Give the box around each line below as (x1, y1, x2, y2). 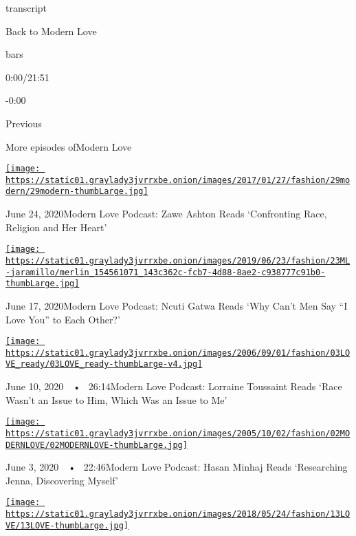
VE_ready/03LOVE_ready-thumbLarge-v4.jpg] (5, 359, 203, 369)
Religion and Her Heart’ (5, 219, 107, 234)
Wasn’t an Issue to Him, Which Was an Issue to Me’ (5, 392, 227, 407)
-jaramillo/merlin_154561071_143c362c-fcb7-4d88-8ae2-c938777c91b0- (5, 267, 326, 277)
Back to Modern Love (5, 23, 97, 38)
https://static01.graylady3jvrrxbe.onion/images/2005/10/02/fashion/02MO (5, 428, 351, 438)
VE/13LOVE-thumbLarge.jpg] (5, 520, 129, 530)
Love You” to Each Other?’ (5, 312, 120, 326)
